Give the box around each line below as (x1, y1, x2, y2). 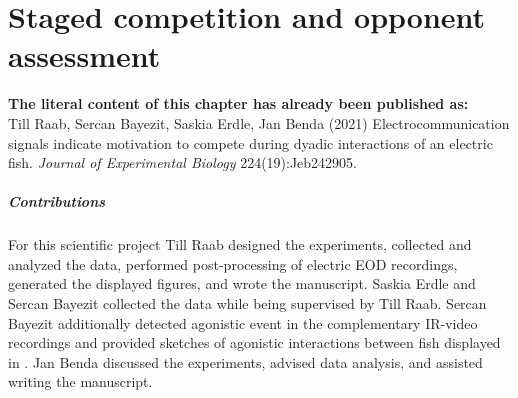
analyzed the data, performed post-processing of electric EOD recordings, (8, 253, 458, 274)
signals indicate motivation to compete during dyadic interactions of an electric (8, 132, 493, 153)
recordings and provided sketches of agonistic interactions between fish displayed (8, 332, 501, 353)
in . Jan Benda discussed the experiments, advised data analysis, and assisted (8, 351, 483, 372)
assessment (8, 35, 161, 76)
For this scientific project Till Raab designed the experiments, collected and (8, 234, 472, 255)
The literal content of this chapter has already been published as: (8, 93, 469, 114)
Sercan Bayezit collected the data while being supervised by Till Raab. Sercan (8, 293, 487, 314)
